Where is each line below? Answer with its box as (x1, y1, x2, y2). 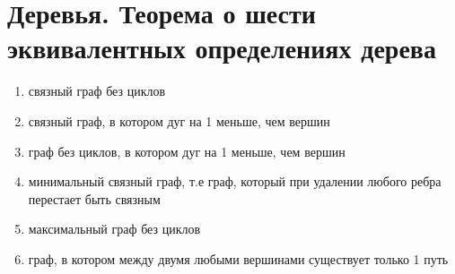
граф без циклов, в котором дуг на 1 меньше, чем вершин (28, 141, 346, 160)
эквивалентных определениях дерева (7, 30, 436, 66)
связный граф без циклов (28, 81, 166, 100)
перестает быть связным (28, 189, 161, 208)
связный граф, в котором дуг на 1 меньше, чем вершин (28, 111, 330, 130)
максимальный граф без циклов (28, 219, 201, 238)
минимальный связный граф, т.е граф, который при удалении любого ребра (28, 172, 442, 191)
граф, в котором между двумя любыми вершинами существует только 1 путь (28, 249, 449, 268)
